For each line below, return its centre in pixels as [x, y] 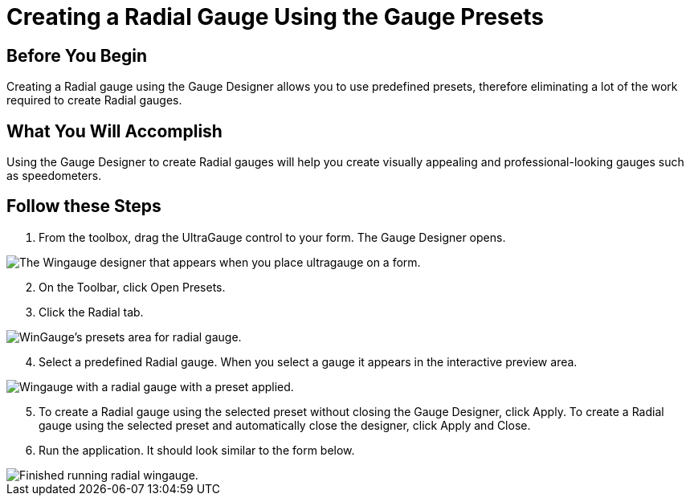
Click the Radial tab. [91, 312]
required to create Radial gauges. [94, 100]
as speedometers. [54, 176]
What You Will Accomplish [114, 131]
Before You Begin [77, 55]
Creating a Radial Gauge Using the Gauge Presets [275, 17]
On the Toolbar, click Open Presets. [132, 287]
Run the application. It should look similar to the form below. [197, 450]
